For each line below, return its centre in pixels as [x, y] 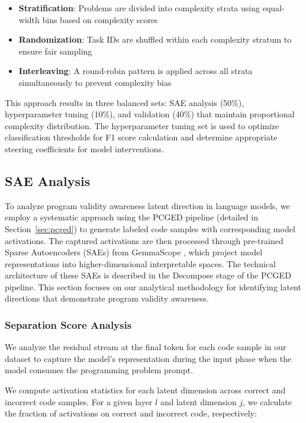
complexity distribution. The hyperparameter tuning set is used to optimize [142, 125]
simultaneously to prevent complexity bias [95, 82]
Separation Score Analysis [68, 325]
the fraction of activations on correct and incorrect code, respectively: [131, 413]
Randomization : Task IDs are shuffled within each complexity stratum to [155, 39]
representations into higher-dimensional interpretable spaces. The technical [140, 263]
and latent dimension [198, 401]
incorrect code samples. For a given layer [79, 401]
